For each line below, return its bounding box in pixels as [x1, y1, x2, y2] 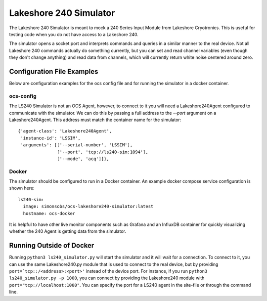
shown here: [9, 185, 35, 191]
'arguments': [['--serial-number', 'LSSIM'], [20, 142, 133, 148]
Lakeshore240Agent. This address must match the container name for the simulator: [9, 117, 181, 123]
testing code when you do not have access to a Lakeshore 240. [9, 31, 138, 37]
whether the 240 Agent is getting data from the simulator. [9, 228, 126, 234]
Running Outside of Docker [9, 241, 94, 250]
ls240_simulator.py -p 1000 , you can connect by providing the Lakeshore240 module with [9, 275, 205, 281]
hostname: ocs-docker [23, 211, 76, 216]
